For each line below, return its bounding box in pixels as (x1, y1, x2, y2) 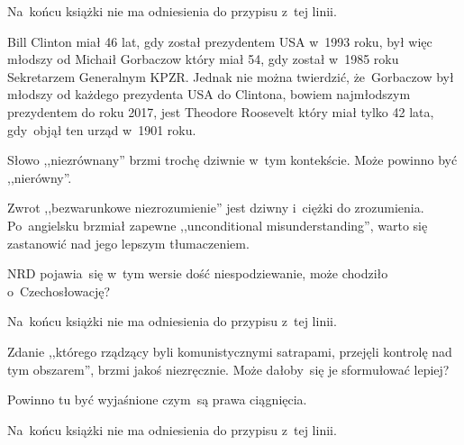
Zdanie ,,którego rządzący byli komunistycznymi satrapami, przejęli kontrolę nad (7, 341, 452, 360)
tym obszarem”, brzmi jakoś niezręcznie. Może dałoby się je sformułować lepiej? (7, 359, 450, 378)
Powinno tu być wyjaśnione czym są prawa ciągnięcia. (7, 390, 307, 409)
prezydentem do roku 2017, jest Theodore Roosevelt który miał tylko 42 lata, (7, 102, 434, 121)
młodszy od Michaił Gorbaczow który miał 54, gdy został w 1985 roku (7, 50, 399, 68)
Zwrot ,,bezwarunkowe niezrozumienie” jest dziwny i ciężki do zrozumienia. (7, 198, 424, 217)
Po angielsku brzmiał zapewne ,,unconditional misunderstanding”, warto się (7, 215, 428, 234)
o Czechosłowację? (7, 281, 111, 300)
